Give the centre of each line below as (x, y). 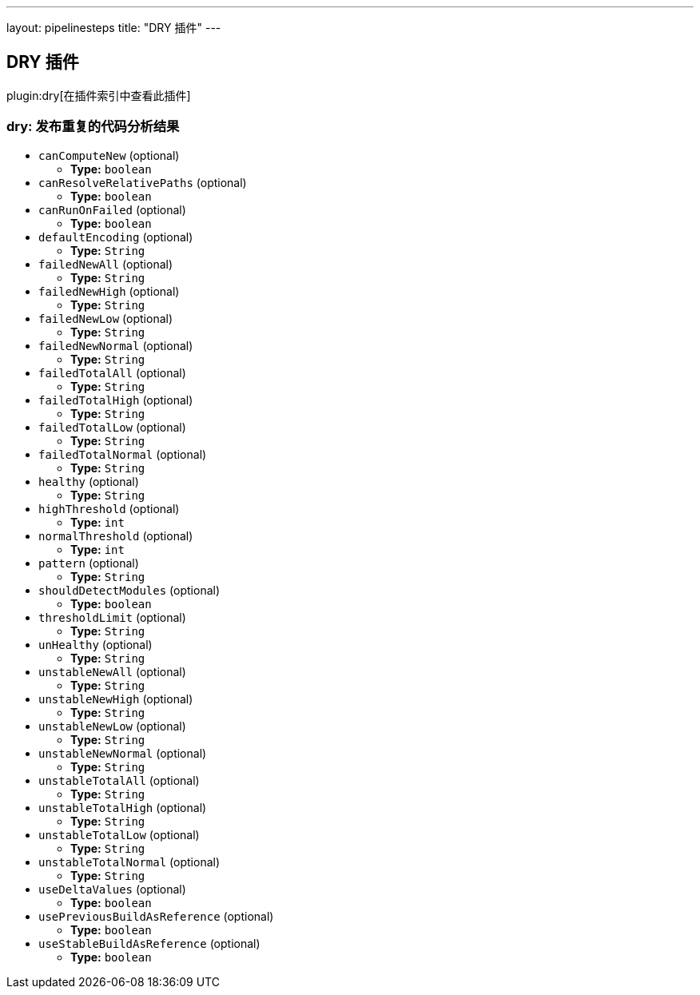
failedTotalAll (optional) (112, 372)
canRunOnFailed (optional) (112, 209)
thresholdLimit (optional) (112, 617)
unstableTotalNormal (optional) (129, 862)
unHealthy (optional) (95, 644)
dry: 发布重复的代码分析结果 (93, 127)
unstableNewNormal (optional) (123, 753)
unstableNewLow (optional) (112, 726)
